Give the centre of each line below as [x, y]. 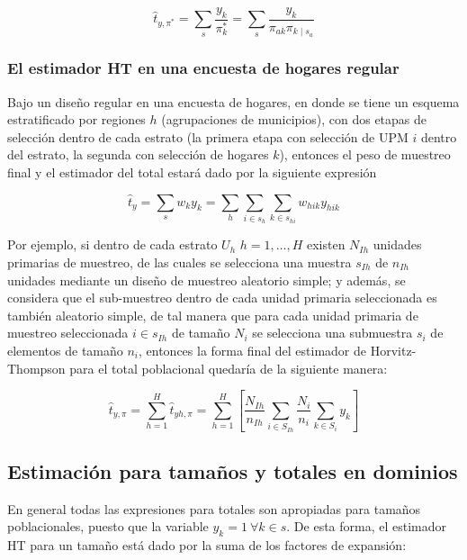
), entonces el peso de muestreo [365, 154]
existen [326, 244]
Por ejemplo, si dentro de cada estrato [112, 244]
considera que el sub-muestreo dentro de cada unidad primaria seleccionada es [222, 298]
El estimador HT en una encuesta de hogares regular [203, 68]
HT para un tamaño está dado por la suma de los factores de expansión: [207, 545]
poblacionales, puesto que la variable [108, 526]
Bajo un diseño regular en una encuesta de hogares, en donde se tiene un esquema [233, 101]
